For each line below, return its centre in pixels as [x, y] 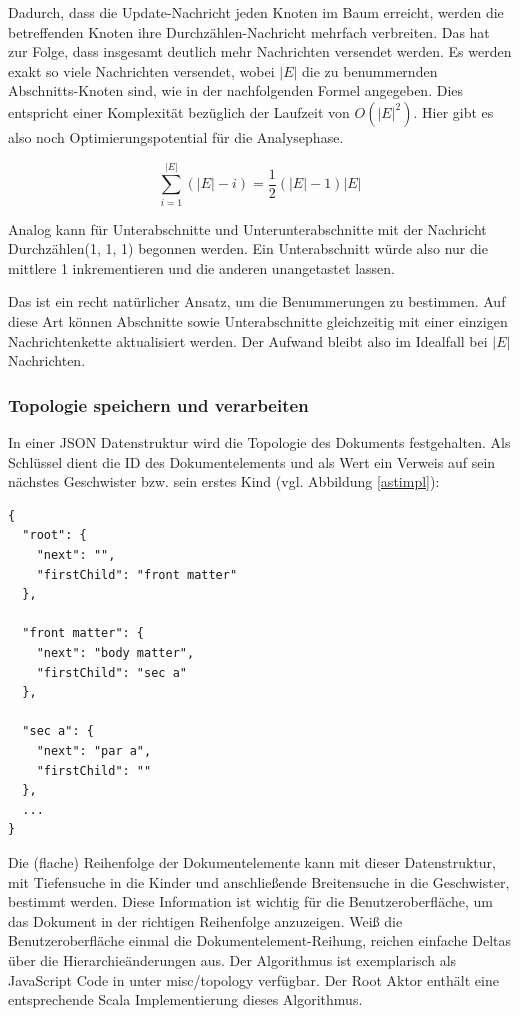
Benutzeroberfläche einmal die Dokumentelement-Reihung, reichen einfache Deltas [259, 940]
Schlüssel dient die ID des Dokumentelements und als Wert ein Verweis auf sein [252, 461]
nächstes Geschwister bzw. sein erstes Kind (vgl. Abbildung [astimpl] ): [224, 481]
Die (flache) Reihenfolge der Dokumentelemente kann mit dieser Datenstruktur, [252, 861]
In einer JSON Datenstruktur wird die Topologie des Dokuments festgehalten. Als [259, 442]
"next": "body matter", [115, 653]
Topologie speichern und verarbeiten [158, 404]
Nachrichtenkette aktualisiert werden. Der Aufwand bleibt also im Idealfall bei [248, 340]
